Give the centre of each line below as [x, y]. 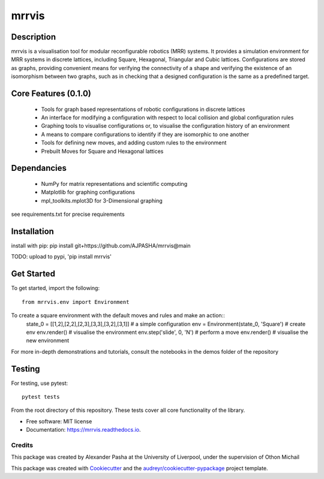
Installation [32, 231]
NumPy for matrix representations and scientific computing [114, 184]
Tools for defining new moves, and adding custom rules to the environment [134, 143]
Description [34, 37]
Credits [22, 445]
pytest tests [41, 397]
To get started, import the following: [55, 288]
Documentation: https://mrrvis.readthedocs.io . [83, 430]
